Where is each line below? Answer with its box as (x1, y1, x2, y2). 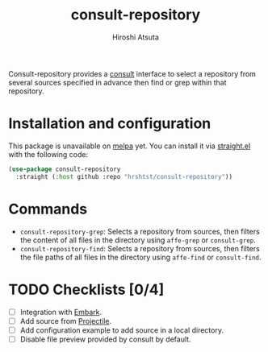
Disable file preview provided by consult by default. (19, 334, 191, 344)
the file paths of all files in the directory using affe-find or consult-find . (19, 252, 262, 262)
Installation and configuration (8, 114, 211, 133)
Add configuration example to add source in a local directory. (19, 325, 224, 335)
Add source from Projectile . (19, 316, 112, 325)
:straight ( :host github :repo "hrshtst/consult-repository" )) (15, 172, 232, 180)
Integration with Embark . (19, 307, 103, 317)
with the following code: (8, 149, 89, 159)
